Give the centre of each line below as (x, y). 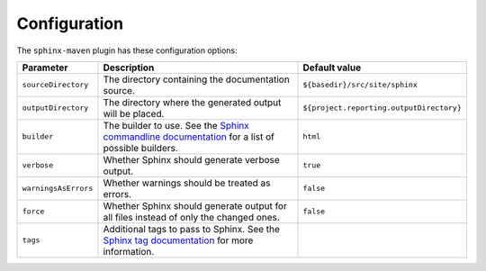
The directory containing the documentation (196, 79)
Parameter (45, 68)
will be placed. (134, 113)
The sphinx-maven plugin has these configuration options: (127, 50)
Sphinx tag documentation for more (178, 240)
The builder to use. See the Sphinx (176, 125)
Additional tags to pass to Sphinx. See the (192, 229)
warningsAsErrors (58, 189)
